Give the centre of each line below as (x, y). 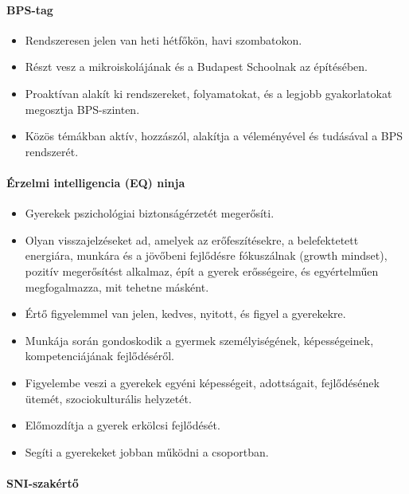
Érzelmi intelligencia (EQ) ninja (96, 182)
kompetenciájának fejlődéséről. (99, 356)
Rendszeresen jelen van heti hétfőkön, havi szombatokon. (164, 39)
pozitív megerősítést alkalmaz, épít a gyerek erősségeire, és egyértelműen (202, 271)
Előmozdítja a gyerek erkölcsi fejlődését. (123, 425)
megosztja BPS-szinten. (82, 109)
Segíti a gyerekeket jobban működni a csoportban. (147, 451)
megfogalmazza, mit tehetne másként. (117, 286)
